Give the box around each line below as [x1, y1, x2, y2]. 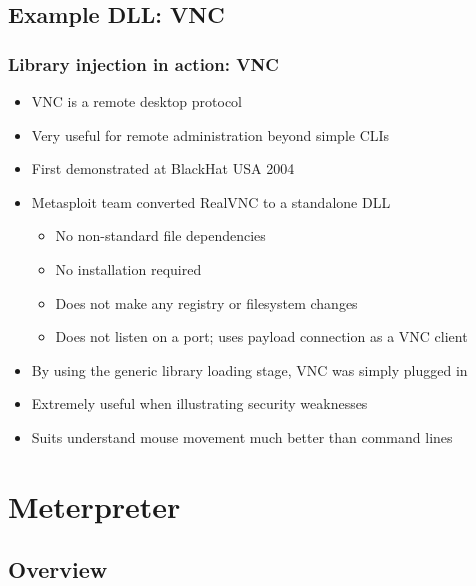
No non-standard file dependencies [55, 225, 266, 246]
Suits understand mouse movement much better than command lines [31, 426, 453, 447]
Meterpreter [8, 485, 181, 526]
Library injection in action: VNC [8, 51, 279, 76]
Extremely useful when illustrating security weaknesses [31, 393, 368, 414]
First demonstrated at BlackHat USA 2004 [31, 158, 295, 179]
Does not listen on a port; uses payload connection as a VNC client [55, 326, 468, 347]
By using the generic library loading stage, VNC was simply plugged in [31, 359, 468, 380]
